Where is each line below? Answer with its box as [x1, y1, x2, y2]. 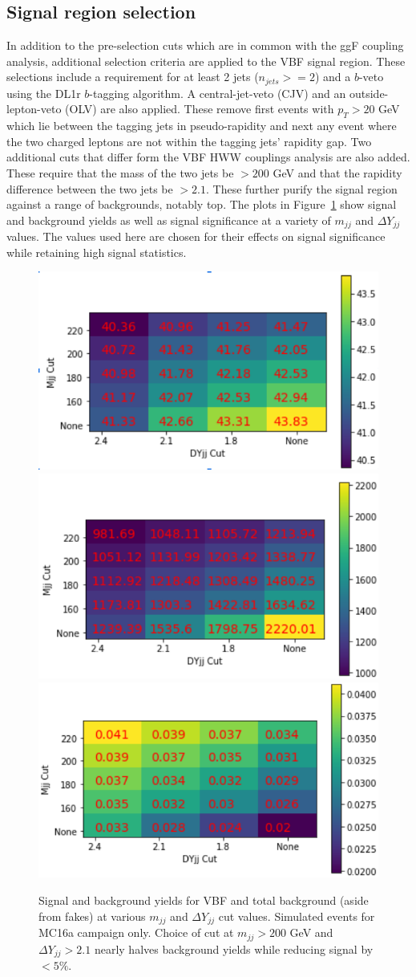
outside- [349, 84, 389, 101]
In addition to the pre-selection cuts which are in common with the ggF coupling [6, 37, 404, 54]
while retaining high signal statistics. [6, 243, 187, 260]
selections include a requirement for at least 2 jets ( [6, 68, 259, 85]
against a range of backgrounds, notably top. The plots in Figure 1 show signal [6, 196, 397, 213]
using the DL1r [6, 84, 81, 101]
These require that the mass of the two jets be [6, 165, 234, 181]
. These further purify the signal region [205, 180, 398, 197]
